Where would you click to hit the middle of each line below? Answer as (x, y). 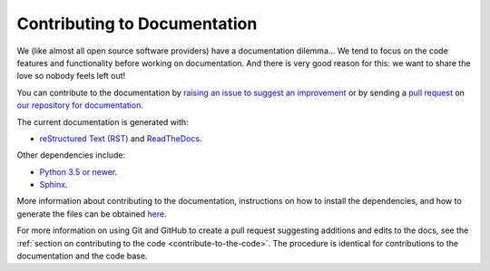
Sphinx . (54, 185)
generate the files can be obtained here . (92, 214)
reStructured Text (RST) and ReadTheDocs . (121, 138)
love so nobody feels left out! (71, 76)
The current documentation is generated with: (103, 121)
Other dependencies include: (71, 155)
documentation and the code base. (82, 256)
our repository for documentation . (80, 105)
